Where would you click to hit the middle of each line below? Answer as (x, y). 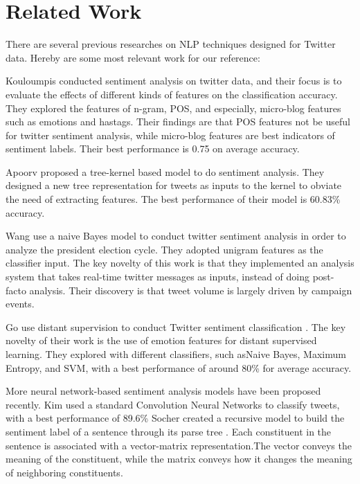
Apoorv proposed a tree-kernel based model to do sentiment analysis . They (165, 171)
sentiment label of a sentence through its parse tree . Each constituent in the (169, 431)
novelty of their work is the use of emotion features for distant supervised (161, 340)
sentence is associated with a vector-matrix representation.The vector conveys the (179, 445)
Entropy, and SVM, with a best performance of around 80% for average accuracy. (179, 367)
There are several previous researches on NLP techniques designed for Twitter (171, 44)
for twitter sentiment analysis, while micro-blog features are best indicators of (170, 135)
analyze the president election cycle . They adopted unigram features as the (164, 249)
